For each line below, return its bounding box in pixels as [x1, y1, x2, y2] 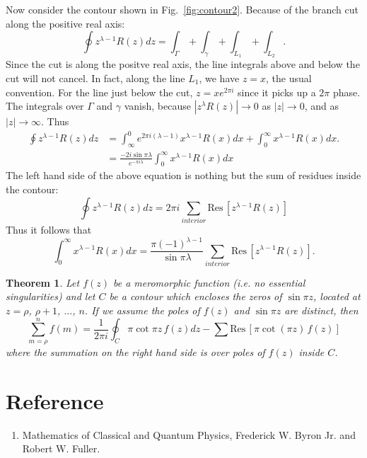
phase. [333, 84, 361, 99]
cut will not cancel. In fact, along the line [6, 70, 185, 85]
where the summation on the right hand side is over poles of [6, 344, 265, 359]
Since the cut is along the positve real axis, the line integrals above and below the [6, 57, 360, 71]
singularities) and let [6, 289, 95, 304]
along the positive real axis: [6, 16, 125, 30]
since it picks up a [238, 84, 316, 99]
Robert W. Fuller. [22, 441, 100, 456]
